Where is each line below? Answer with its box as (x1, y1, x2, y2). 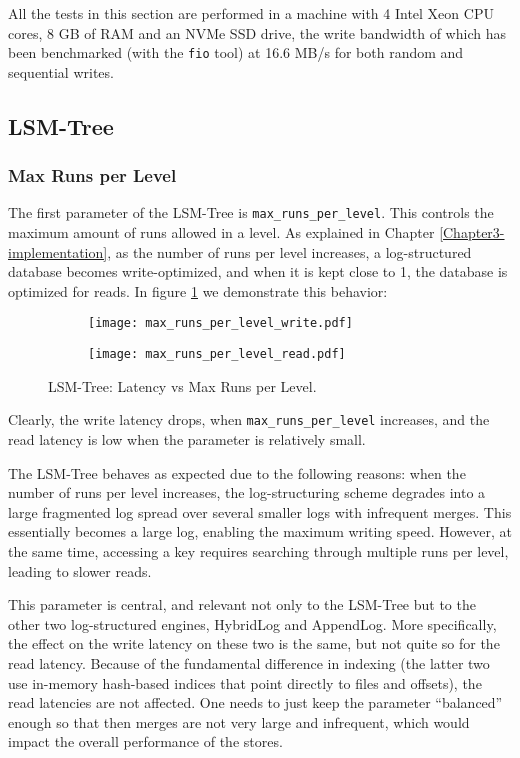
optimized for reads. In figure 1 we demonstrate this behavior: (8, 280, 388, 301)
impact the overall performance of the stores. (8, 731, 283, 752)
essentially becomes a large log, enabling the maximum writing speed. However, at (8, 521, 512, 542)
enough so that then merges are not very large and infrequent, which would (8, 711, 470, 732)
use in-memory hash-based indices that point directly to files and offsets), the (8, 672, 482, 693)
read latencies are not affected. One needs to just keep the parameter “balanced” (8, 692, 503, 713)
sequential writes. (8, 61, 114, 82)
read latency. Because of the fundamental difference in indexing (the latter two (8, 652, 490, 673)
